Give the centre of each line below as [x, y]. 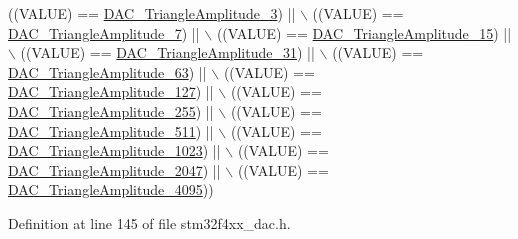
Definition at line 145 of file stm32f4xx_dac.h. [149, 222]
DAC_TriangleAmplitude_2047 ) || [114, 169]
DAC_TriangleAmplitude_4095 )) [111, 189]
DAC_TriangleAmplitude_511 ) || [111, 130]
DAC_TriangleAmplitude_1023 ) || [114, 150]
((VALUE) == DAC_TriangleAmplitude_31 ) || [167, 52]
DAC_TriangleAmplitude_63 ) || [107, 71]
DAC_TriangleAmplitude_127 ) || [111, 91]
